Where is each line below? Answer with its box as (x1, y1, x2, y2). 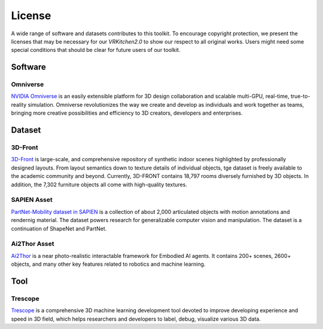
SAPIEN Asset (11, 196, 53, 204)
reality (11, 101, 27, 108)
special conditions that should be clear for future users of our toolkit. (11, 47, 181, 54)
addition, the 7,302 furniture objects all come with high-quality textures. (11, 181, 188, 188)
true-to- (290, 93, 310, 100)
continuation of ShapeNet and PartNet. (11, 225, 107, 232)
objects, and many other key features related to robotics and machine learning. (11, 260, 206, 268)
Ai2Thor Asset (11, 239, 54, 248)
